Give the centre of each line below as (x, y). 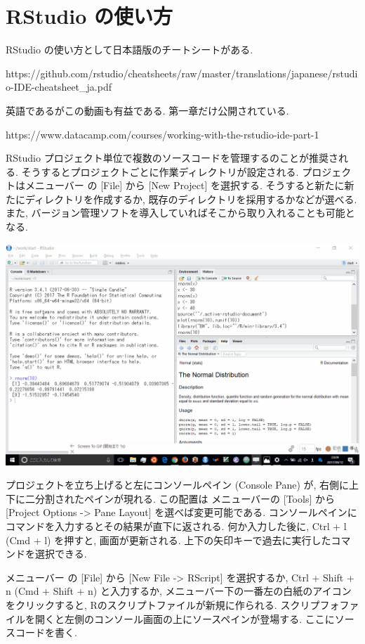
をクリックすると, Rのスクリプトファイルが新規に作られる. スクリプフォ (173, 605)
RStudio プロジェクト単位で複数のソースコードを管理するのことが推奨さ (172, 158)
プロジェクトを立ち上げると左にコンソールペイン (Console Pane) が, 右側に (178, 485)
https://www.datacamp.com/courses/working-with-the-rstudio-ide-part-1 (162, 134)
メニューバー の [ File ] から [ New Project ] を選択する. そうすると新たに (185, 185)
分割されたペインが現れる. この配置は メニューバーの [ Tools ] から (185, 498)
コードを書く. (46, 632)
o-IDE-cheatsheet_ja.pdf (59, 87)
